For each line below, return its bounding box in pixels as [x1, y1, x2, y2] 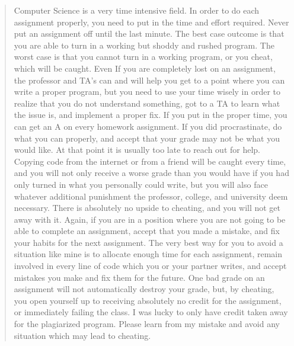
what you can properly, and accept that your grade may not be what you [14, 132, 280, 144]
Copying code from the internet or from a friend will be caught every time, [14, 155, 286, 167]
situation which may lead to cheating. [14, 329, 151, 341]
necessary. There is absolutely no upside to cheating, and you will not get [14, 201, 281, 214]
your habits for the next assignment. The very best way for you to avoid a [14, 236, 283, 248]
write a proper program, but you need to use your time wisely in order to [14, 85, 281, 98]
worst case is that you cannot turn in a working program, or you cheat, [14, 50, 273, 63]
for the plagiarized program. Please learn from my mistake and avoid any [14, 318, 280, 330]
